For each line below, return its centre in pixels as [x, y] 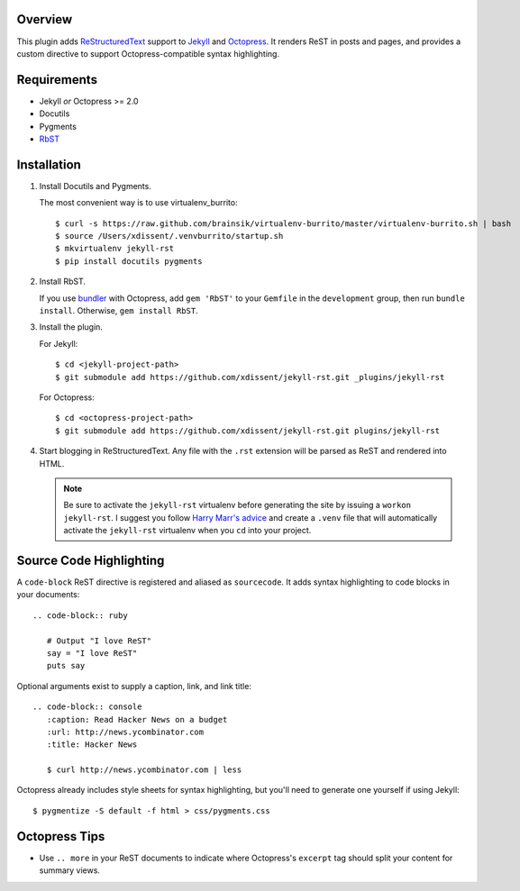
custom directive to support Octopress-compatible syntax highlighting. [148, 53]
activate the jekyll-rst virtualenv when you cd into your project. [187, 531]
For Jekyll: [59, 343]
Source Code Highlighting [91, 560]
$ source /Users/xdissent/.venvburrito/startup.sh [169, 236]
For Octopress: [67, 397]
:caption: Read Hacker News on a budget [137, 719]
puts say [66, 666]
